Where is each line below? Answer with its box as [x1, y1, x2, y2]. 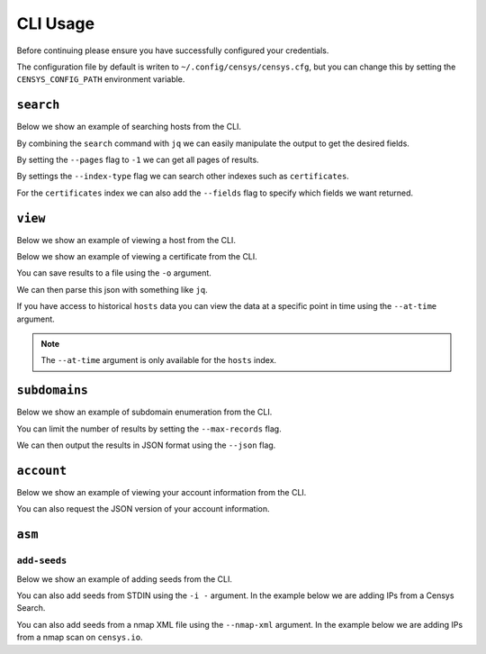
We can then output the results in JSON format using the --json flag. [16, 440, 276, 450]
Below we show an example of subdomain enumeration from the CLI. [16, 406, 273, 418]
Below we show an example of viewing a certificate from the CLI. [16, 251, 258, 262]
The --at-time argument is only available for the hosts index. [40, 355, 277, 366]
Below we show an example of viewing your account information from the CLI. [16, 487, 307, 498]
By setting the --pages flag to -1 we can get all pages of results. [16, 154, 260, 166]
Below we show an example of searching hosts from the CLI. [16, 122, 242, 132]
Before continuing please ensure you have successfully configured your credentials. [16, 45, 329, 56]
